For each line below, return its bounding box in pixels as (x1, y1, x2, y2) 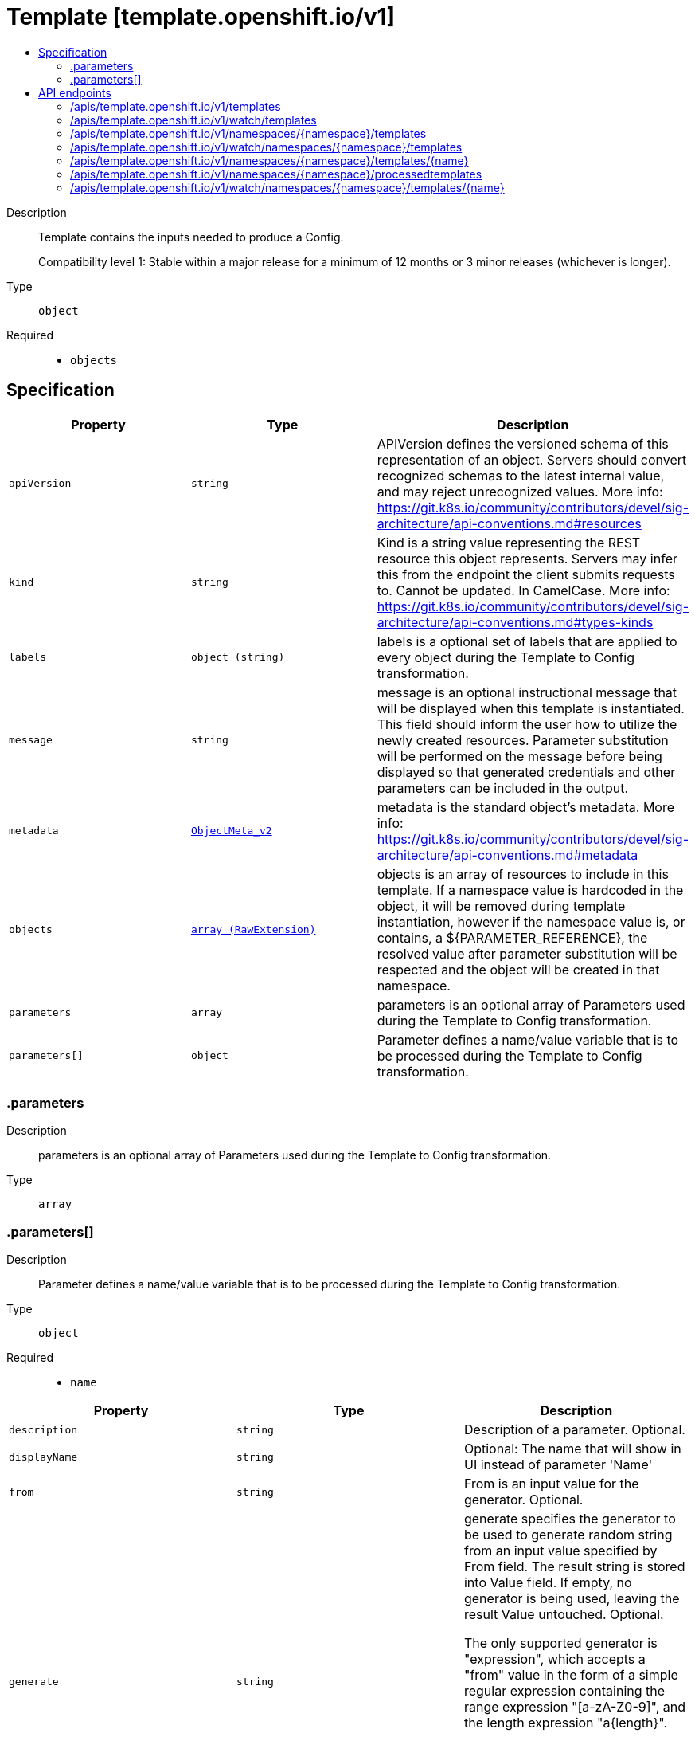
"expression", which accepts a (463, 1651, 646, 1668)
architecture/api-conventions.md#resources (377, 515, 642, 531)
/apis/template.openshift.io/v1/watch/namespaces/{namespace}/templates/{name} (70, 180, 505, 194)
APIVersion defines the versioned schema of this (377, 435, 669, 452)
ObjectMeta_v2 (190, 825, 272, 837)
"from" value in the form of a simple (463, 1667, 678, 1684)
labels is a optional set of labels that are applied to (377, 633, 677, 649)
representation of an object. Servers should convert (377, 451, 687, 468)
